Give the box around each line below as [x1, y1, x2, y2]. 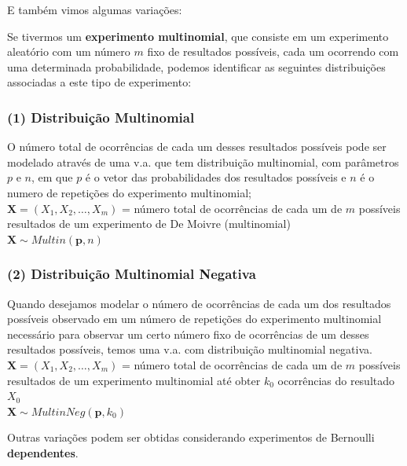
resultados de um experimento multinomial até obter [7, 372, 261, 388]
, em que [31, 169, 73, 185]
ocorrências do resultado [277, 372, 395, 388]
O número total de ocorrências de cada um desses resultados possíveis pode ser [7, 138, 387, 155]
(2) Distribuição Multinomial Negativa [7, 264, 256, 284]
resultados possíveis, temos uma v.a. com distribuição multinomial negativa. [7, 341, 372, 358]
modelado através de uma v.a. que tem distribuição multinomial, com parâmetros [7, 153, 399, 170]
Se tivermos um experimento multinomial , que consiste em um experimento [7, 28, 389, 44]
